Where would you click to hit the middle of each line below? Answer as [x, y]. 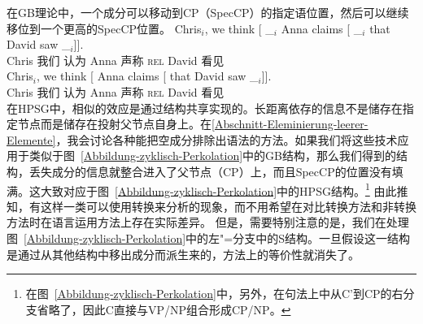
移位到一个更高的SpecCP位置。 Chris [104, 28]
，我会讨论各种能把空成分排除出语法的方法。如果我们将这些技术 [227, 139]
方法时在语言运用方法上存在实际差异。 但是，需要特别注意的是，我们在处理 [208, 222]
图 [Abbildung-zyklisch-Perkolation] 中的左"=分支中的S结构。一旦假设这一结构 [209, 238]
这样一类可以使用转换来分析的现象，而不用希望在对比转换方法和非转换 [228, 206]
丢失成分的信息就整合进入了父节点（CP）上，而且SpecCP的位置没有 [210, 171]
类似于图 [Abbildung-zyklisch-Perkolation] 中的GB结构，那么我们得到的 [212, 156]
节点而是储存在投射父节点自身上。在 [114, 124]
